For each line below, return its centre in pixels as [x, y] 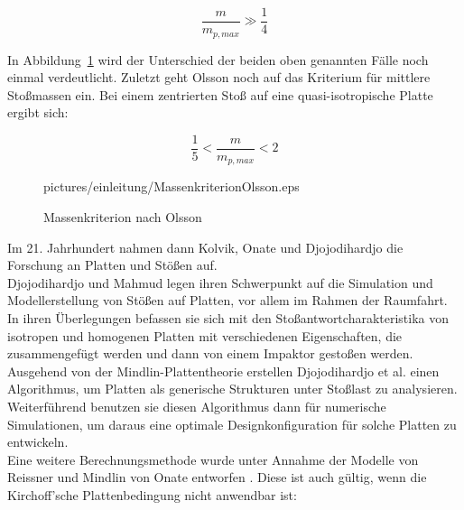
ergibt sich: [38, 112]
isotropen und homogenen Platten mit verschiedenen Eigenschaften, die [205, 335]
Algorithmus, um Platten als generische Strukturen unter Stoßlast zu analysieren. [232, 389]
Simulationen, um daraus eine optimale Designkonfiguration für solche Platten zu [232, 424]
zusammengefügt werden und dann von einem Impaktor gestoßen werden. [210, 353]
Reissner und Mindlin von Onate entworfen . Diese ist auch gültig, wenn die [217, 477]
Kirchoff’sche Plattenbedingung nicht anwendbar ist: [152, 494]
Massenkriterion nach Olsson [123, 217]
